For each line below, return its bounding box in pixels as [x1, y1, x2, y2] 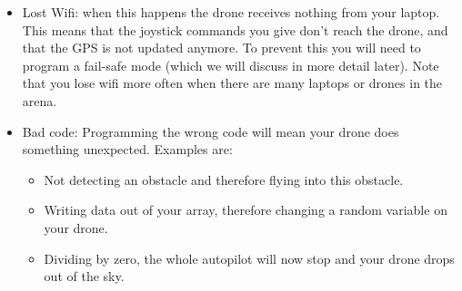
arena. [22, 91, 57, 110]
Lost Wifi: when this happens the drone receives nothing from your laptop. [22, 3, 440, 21]
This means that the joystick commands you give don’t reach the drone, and [22, 20, 448, 39]
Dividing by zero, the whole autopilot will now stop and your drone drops [44, 248, 455, 267]
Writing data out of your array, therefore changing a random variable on [44, 200, 447, 219]
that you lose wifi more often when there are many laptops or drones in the [22, 73, 443, 92]
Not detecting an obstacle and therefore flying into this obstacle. [44, 170, 404, 189]
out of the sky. [44, 267, 125, 286]
